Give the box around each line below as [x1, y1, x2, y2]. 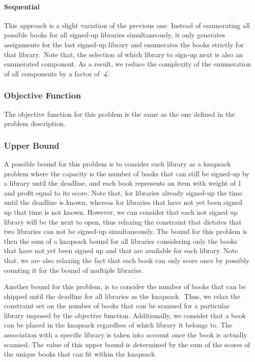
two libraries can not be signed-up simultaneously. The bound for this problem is [4, 226, 248, 236]
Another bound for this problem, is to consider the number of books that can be [4, 281, 246, 292]
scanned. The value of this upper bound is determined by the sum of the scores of [4, 339, 250, 349]
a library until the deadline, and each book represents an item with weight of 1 [4, 178, 242, 188]
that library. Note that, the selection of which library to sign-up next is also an [4, 49, 243, 59]
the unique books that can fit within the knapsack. [4, 349, 157, 359]
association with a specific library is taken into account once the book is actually [4, 329, 247, 340]
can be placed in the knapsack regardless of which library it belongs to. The [4, 320, 232, 330]
